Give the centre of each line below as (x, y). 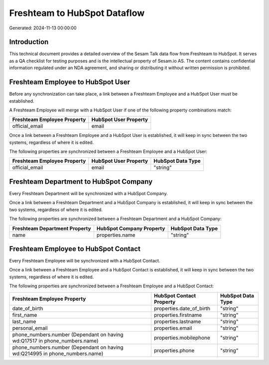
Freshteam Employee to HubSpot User (70, 82)
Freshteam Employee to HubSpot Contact (75, 249)
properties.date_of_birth (182, 308)
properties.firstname (178, 315)
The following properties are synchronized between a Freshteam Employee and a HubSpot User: (108, 151)
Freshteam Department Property (52, 228)
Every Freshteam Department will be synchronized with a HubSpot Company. (88, 193)
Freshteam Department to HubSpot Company (81, 182)
